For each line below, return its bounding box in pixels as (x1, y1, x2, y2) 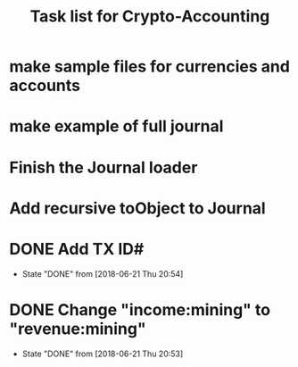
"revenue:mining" (9, 319, 146, 338)
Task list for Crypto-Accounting (29, 6, 270, 27)
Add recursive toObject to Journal (9, 198, 266, 218)
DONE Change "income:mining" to (9, 299, 270, 320)
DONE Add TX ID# (9, 238, 145, 259)
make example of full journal (9, 116, 224, 137)
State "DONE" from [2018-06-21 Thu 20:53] (21, 348, 184, 359)
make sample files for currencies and (9, 56, 290, 77)
